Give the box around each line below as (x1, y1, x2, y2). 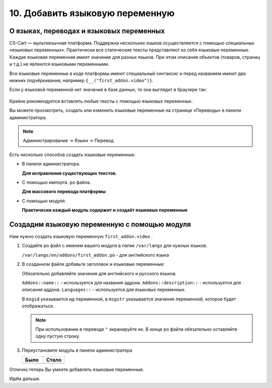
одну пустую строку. (35, 333, 81, 339)
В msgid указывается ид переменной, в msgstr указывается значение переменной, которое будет (22, 296, 236, 302)
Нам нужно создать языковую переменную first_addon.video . (9, 234, 153, 239)
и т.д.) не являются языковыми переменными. (9, 61, 110, 67)
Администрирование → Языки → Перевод (23, 137, 114, 143)
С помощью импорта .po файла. (22, 179, 91, 185)
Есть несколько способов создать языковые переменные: (9, 151, 136, 158)
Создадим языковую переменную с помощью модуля (9, 220, 191, 228)
